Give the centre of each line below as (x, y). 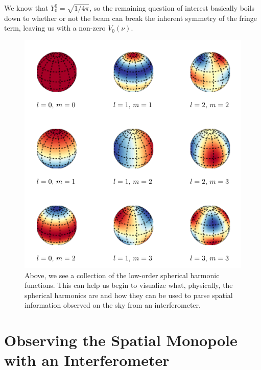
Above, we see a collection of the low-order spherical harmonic (122, 275)
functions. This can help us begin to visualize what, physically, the (129, 285)
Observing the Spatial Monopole (121, 340)
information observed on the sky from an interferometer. (113, 305)
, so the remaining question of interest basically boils (172, 8)
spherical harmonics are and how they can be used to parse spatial (129, 295)
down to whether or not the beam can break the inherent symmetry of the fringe (130, 18)
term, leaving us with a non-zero (55, 28)
